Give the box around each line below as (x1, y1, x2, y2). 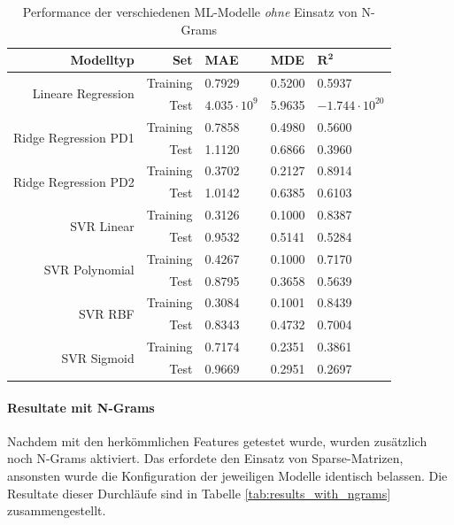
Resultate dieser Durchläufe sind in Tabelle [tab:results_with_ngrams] (7, 483, 391, 502)
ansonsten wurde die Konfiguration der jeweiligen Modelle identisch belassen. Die (7, 467, 448, 485)
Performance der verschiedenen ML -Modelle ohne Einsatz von (22, 3, 358, 20)
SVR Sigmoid (61, 348, 135, 367)
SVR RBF (79, 304, 135, 322)
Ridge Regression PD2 (13, 172, 135, 190)
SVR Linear (70, 216, 135, 235)
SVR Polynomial (43, 260, 135, 279)
